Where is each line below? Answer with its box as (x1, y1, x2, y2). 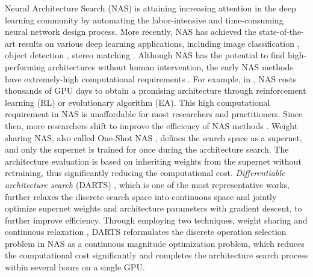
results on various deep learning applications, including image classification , (18, 37, 300, 49)
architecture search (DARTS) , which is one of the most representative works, (5, 178, 290, 190)
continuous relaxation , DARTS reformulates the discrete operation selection (5, 225, 287, 238)
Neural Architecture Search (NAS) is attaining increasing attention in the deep (5, 2, 296, 14)
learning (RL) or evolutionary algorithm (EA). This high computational (5, 96, 270, 108)
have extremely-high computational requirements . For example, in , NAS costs (5, 72, 297, 85)
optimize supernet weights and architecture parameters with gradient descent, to (5, 202, 302, 215)
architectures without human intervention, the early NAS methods (48, 60, 293, 73)
